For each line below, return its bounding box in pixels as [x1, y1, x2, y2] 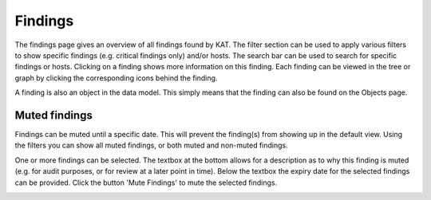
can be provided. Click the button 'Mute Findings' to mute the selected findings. [14, 178, 278, 187]
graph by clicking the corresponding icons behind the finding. [14, 73, 218, 83]
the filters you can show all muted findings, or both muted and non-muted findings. [14, 140, 288, 151]
